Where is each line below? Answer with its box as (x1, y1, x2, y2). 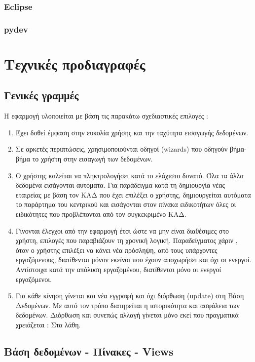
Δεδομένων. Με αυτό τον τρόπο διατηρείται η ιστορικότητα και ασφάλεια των (15, 300, 240, 310)
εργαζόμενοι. (15, 274, 52, 284)
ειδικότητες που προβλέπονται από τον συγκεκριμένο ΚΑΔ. (15, 209, 186, 219)
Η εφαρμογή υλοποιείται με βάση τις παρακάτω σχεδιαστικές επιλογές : (4, 111, 208, 121)
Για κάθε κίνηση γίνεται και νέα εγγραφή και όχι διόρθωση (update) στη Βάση (15, 290, 244, 301)
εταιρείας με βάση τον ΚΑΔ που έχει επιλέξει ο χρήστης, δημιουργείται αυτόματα (15, 189, 251, 200)
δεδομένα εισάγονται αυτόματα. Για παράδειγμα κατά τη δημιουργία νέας (15, 180, 225, 190)
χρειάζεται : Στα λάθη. (15, 319, 81, 329)
